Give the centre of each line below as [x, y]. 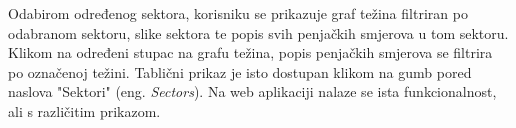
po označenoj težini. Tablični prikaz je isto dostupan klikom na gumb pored [240, 71]
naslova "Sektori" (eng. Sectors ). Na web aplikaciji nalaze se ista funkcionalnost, [252, 91]
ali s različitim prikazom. [84, 110]
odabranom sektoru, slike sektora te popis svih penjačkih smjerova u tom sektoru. [258, 32]
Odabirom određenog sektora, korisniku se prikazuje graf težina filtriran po [238, 13]
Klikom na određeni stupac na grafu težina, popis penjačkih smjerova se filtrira [250, 52]
